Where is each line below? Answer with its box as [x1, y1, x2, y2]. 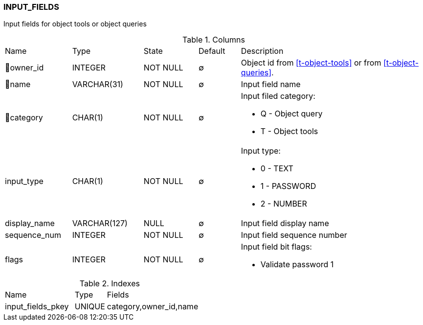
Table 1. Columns [182, 35, 245, 45]
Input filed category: [241, 91, 315, 101]
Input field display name [241, 218, 329, 229]
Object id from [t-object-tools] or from [241, 58, 381, 68]
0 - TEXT [260, 163, 293, 174]
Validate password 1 [260, 259, 334, 270]
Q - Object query [260, 109, 323, 119]
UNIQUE [74, 302, 105, 312]
